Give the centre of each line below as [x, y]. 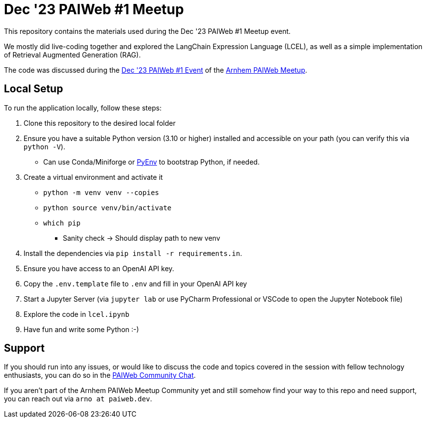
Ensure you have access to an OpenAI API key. [99, 268]
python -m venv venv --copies [101, 192]
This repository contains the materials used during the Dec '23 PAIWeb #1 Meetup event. [147, 31]
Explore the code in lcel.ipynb [77, 314]
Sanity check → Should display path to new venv [142, 238]
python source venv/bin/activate [107, 208]
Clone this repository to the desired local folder [100, 123]
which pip [62, 223]
